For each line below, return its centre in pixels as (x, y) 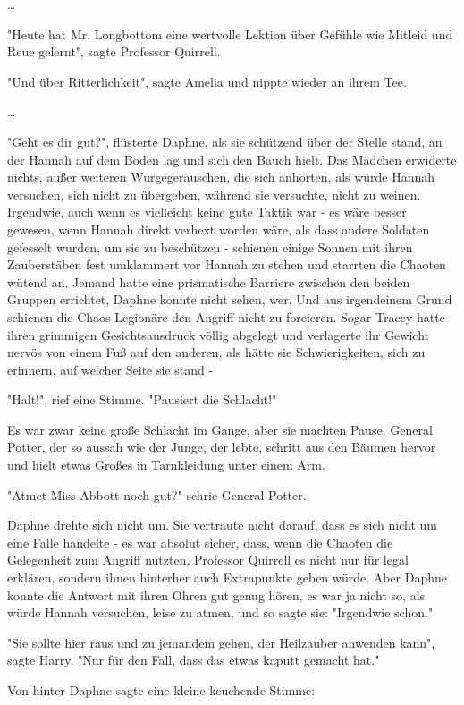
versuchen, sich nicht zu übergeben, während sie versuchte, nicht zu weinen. (214, 194)
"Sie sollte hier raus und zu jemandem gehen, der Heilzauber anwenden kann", (221, 642)
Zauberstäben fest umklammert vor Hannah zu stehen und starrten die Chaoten (227, 264)
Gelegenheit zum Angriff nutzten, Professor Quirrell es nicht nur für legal (208, 560)
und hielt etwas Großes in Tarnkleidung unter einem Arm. (166, 465)
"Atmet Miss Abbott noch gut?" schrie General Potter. (157, 494)
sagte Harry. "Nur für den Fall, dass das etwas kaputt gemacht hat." (194, 660)
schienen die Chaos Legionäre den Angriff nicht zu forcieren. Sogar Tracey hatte (226, 316)
